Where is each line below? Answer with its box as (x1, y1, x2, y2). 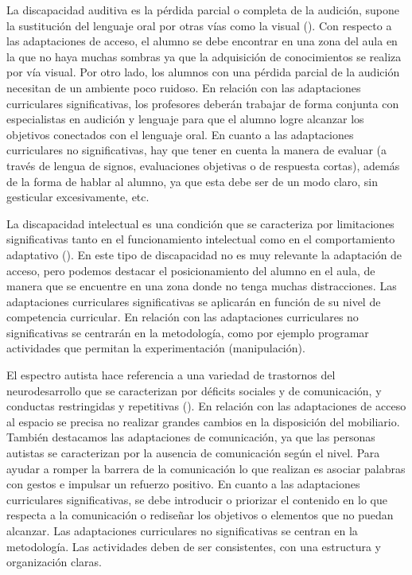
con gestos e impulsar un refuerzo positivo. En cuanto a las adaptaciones (6, 476, 360, 492)
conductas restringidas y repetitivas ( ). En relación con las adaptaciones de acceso (6, 398, 406, 414)
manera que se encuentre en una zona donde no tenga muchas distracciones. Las (6, 278, 397, 294)
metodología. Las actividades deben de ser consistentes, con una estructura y (6, 538, 381, 554)
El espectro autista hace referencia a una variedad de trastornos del (6, 367, 336, 383)
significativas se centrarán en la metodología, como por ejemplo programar (6, 324, 369, 340)
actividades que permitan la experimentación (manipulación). (6, 340, 305, 356)
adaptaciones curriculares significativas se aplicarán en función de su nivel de (6, 293, 381, 309)
